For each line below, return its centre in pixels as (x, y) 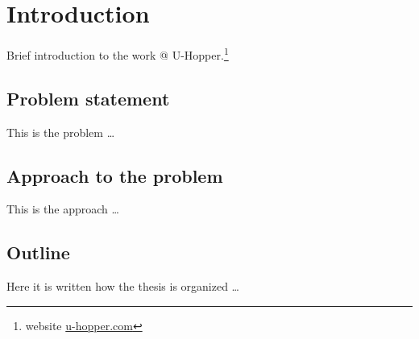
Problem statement (88, 98)
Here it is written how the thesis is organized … (123, 286)
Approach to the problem (115, 175)
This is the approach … (63, 209)
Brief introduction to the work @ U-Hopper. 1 (118, 54)
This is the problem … (61, 132)
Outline (38, 252)
